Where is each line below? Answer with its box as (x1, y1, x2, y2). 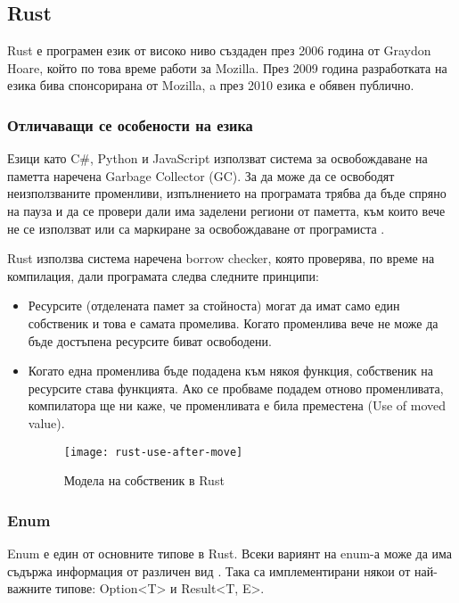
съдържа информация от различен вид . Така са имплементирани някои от (7, 561, 411, 580)
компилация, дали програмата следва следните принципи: (7, 266, 319, 285)
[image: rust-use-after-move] (63, 445, 243, 458)
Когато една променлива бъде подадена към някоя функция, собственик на (28, 361, 433, 380)
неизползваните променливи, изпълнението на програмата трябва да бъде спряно (7, 184, 447, 202)
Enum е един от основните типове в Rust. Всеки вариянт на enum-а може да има (7, 543, 452, 562)
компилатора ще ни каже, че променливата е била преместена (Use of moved (28, 396, 447, 415)
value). (28, 413, 65, 432)
